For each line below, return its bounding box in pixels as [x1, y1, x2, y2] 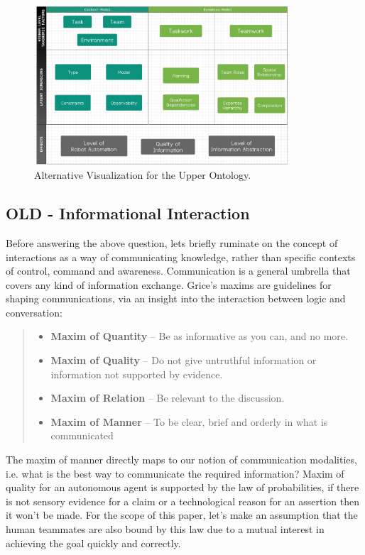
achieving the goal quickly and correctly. [6, 535, 181, 550]
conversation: [6, 304, 62, 319]
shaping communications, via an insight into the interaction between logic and [6, 291, 346, 306]
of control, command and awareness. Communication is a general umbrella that [6, 263, 351, 278]
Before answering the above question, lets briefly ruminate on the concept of [6, 235, 338, 250]
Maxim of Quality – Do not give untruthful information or [50, 353, 317, 368]
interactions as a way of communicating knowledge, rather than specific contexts [6, 249, 356, 264]
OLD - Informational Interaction [6, 202, 250, 224]
